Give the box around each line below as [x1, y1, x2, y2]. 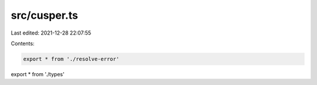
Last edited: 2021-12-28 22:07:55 [11, 29, 92, 36]
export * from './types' [11, 70, 65, 77]
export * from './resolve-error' [23, 56, 120, 62]
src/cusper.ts [11, 9, 79, 22]
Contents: [11, 40, 35, 47]
